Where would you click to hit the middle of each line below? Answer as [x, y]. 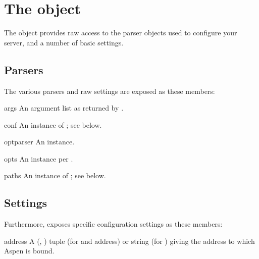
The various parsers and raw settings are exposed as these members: [110, 91]
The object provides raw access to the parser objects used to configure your [121, 33]
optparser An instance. [39, 142]
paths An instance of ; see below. [55, 175]
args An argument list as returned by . [64, 108]
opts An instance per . [39, 158]
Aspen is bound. [29, 251]
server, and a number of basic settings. [64, 42]
